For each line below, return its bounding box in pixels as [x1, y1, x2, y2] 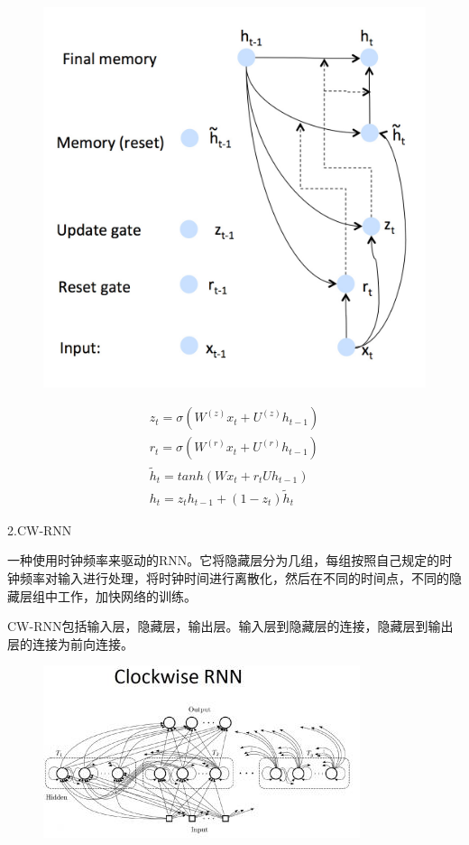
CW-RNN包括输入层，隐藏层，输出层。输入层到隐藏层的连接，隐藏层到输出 [7, 617, 454, 636]
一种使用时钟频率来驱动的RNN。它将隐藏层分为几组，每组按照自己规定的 [7, 551, 440, 570]
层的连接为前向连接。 [7, 634, 133, 653]
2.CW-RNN [7, 520, 72, 539]
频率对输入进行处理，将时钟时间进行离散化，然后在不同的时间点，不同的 [19, 569, 449, 588]
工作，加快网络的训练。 [57, 586, 197, 605]
